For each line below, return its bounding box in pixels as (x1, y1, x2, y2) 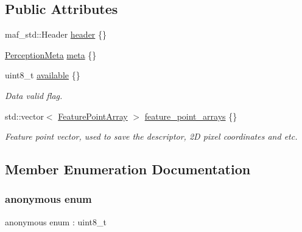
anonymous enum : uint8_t (5, 215, 107, 228)
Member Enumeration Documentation (5, 160, 251, 179)
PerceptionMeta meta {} (5, 48, 97, 61)
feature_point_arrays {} (144, 109, 237, 122)
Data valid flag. (5, 89, 63, 101)
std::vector (5, 109, 44, 122)
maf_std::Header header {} (5, 28, 107, 41)
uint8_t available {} (5, 69, 80, 81)
